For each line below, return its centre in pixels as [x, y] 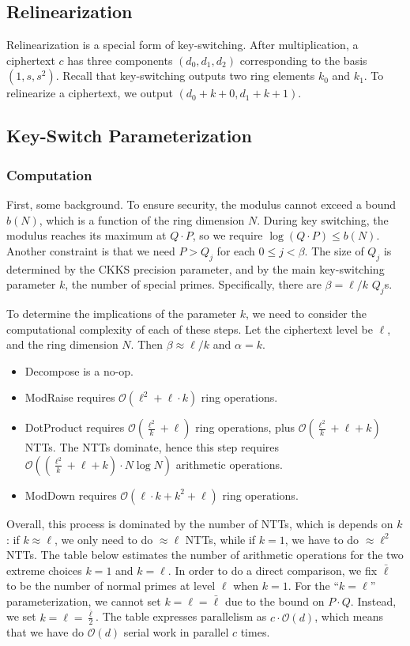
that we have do [45, 632]
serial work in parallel [176, 632]
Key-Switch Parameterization [129, 136]
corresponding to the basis [303, 60]
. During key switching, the [323, 219]
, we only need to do [103, 539]
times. [255, 632]
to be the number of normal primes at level [111, 586]
